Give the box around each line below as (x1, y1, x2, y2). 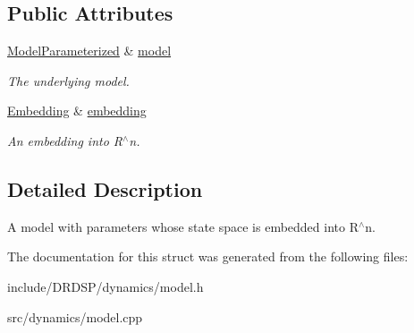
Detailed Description (7, 175, 203, 202)
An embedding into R (7, 131, 123, 149)
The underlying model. (7, 71, 130, 90)
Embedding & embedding (7, 101, 147, 120)
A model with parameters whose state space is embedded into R (7, 217, 359, 235)
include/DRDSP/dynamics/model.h (7, 277, 204, 295)
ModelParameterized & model (7, 41, 172, 60)
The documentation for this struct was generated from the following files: (7, 247, 409, 266)
